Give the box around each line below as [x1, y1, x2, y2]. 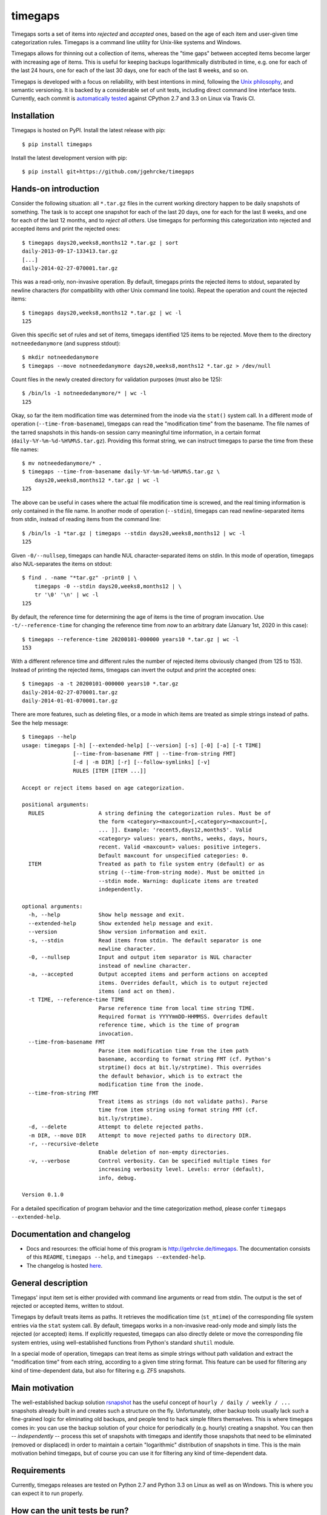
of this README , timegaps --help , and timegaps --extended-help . [26, 1253, 206, 1260]
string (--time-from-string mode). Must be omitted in [98, 869, 265, 876]
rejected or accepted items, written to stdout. [11, 1302, 124, 1310]
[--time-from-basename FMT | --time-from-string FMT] [73, 750, 236, 757]
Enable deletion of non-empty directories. [98, 1149, 230, 1156]
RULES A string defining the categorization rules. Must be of [28, 810, 271, 816]
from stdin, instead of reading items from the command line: [11, 516, 161, 523]
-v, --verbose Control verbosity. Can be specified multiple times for [28, 1157, 271, 1164]
